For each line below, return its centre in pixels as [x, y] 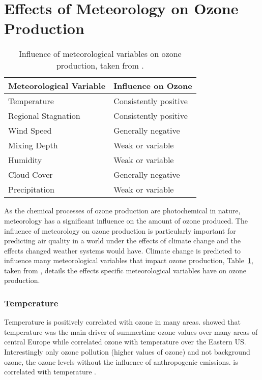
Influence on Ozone [153, 86]
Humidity [25, 160]
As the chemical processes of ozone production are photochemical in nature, [122, 211]
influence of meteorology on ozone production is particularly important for [120, 230]
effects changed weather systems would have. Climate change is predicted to [123, 250]
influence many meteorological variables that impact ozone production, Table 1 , [129, 260]
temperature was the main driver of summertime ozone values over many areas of [131, 331]
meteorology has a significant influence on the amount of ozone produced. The [126, 220]
